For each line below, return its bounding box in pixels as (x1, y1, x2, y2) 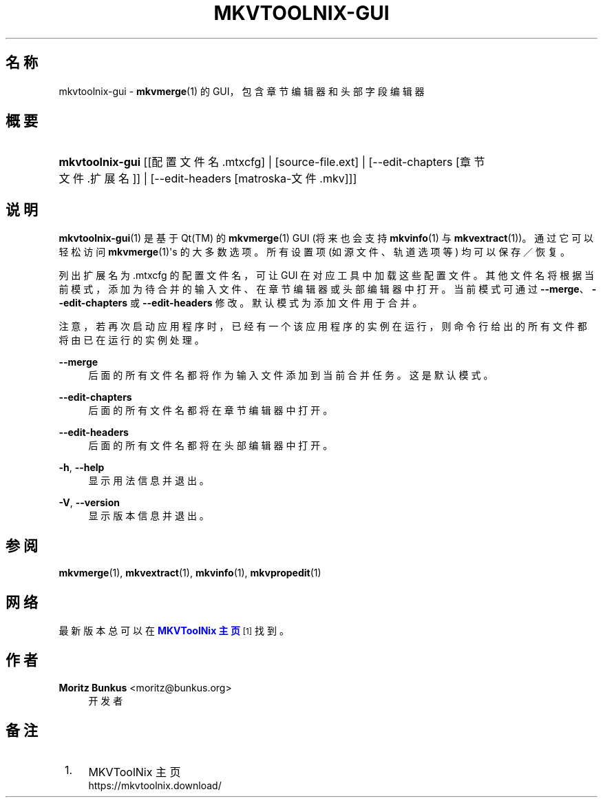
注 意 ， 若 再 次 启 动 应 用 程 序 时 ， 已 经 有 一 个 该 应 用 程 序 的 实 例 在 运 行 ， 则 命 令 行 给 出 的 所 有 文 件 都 (59, 320, 587, 333)
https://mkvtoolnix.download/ (88, 779, 222, 791)
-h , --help (59, 461, 105, 474)
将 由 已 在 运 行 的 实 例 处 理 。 (59, 334, 204, 346)
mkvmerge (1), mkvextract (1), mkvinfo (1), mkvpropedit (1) (59, 567, 321, 579)
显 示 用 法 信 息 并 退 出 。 (88, 474, 209, 487)
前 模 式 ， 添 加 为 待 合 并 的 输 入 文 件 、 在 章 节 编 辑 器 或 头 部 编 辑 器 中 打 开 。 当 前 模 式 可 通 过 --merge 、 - (59, 283, 597, 295)
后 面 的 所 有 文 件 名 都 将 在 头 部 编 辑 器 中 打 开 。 (88, 439, 333, 452)
